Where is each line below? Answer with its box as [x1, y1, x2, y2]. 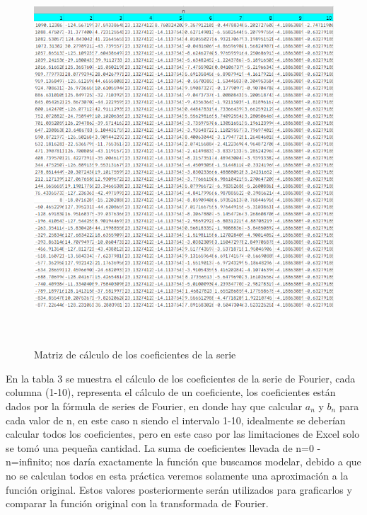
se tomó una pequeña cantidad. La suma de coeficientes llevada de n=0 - [6, 440, 321, 455]
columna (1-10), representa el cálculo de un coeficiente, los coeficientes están [6, 385, 336, 400]
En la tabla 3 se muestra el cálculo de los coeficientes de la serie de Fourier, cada [6, 370, 356, 385]
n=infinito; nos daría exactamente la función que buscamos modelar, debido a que [6, 454, 361, 469]
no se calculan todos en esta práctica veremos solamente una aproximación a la [6, 468, 349, 482]
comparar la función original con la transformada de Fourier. [6, 496, 269, 511]
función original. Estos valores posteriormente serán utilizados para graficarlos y [6, 482, 352, 497]
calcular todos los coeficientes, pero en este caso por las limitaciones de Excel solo [6, 426, 360, 441]
